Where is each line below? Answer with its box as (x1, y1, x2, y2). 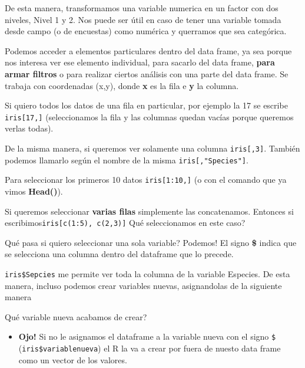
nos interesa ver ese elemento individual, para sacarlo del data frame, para (5, 56, 275, 68)
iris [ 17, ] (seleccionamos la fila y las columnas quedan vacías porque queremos (5, 110, 294, 123)
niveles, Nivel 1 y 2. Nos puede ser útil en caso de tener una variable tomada (5, 13, 281, 25)
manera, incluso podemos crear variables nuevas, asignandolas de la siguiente (5, 279, 282, 291)
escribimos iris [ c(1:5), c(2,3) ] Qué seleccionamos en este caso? (5, 216, 246, 229)
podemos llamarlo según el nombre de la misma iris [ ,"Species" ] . (5, 153, 248, 166)
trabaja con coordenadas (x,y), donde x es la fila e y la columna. (5, 79, 239, 91)
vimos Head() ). (5, 185, 63, 197)
